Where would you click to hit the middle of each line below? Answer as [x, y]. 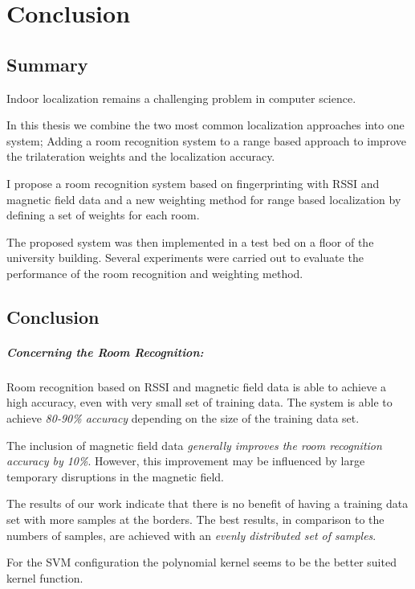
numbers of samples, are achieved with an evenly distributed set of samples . [191, 535]
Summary [47, 64]
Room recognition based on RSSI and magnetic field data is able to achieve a [197, 386]
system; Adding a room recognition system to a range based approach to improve [206, 140]
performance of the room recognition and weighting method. [155, 273]
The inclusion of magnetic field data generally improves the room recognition [194, 445]
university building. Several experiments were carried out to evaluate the [185, 258]
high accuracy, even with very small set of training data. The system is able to [199, 402]
